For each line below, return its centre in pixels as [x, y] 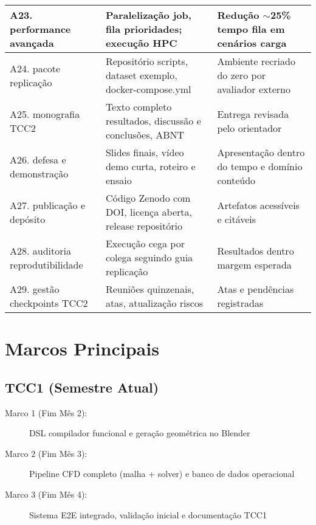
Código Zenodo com [148, 198]
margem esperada [254, 264]
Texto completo [139, 107]
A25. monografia [45, 114]
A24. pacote [35, 68]
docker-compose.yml [148, 89]
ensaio [118, 180]
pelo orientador [249, 128]
